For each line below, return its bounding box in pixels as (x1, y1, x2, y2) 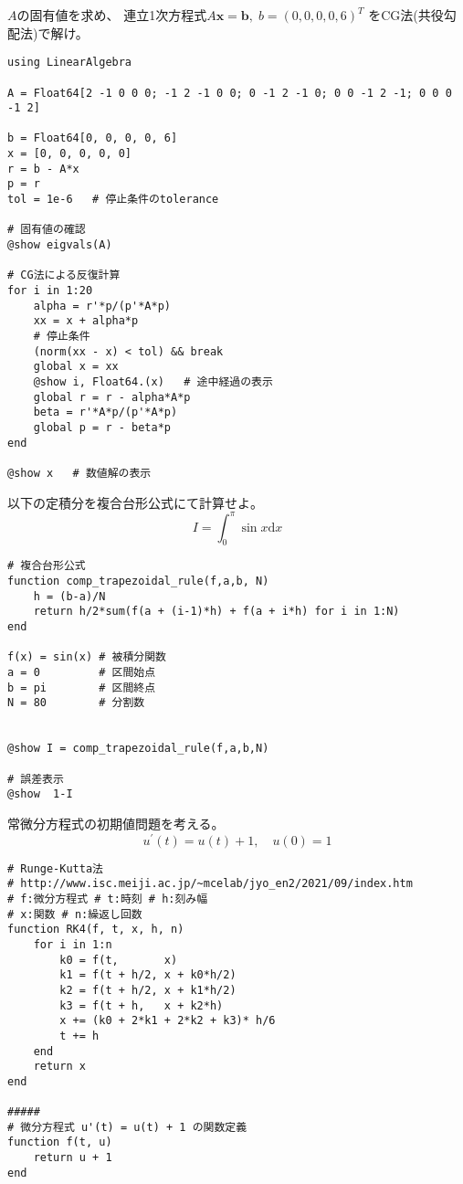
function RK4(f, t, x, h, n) (7, 923, 184, 936)
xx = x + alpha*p (33, 314, 139, 328)
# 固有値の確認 (7, 223, 86, 237)
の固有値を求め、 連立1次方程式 (16, 5, 207, 24)
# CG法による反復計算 (7, 269, 121, 282)
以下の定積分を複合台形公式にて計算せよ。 (7, 492, 263, 512)
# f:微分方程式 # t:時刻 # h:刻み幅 (7, 892, 208, 905)
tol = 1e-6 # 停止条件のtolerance (7, 193, 219, 206)
